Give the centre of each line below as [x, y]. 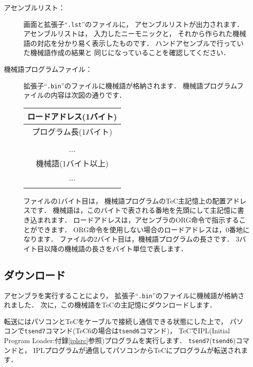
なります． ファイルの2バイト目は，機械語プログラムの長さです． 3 [131, 239]
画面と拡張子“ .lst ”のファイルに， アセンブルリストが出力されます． [134, 24]
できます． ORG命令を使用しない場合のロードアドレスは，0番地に [143, 229]
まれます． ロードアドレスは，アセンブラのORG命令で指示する [138, 220]
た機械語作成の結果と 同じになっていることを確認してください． [127, 52]
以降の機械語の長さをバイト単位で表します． [116, 248]
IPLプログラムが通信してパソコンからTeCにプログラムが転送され [137, 350]
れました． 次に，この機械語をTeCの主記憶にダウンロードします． [110, 305]
